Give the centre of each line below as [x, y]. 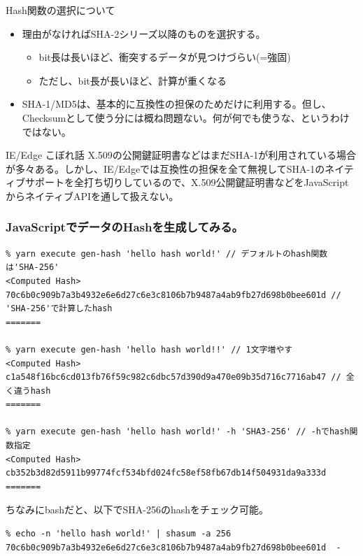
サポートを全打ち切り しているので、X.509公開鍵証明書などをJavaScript [187, 182]
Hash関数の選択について [60, 10]
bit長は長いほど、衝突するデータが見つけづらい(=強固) [165, 57]
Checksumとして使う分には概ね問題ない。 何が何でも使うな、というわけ [186, 117]
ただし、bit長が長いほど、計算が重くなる [133, 80]
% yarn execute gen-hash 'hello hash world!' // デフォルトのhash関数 [167, 254]
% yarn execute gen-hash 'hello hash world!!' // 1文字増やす [149, 349]
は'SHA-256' [33, 268]
